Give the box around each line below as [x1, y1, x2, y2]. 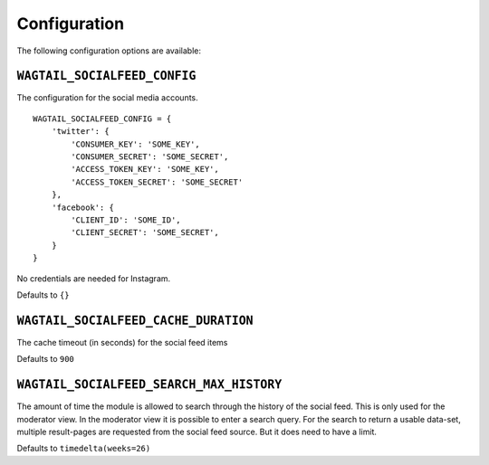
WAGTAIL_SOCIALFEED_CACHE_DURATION [16, 313, 254, 327]
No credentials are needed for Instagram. [16, 272, 171, 284]
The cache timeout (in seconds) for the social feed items [16, 337, 228, 347]
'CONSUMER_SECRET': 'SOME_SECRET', [71, 152, 229, 162]
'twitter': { [51, 127, 110, 137]
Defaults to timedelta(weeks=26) [16, 443, 151, 454]
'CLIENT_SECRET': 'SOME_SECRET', [71, 227, 219, 238]
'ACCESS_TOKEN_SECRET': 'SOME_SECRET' [71, 176, 244, 187]
